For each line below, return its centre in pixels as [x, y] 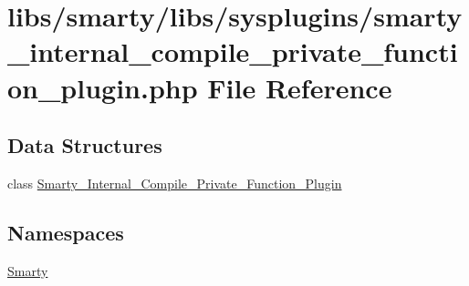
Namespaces [66, 232]
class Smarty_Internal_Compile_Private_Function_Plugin [175, 183]
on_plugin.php [103, 87]
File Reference [300, 87]
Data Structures [85, 145]
